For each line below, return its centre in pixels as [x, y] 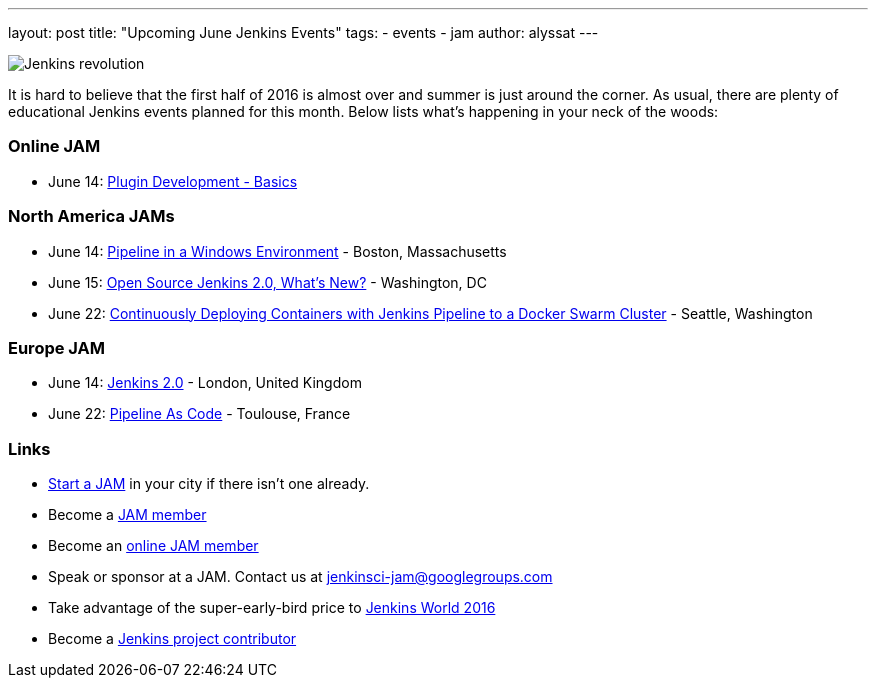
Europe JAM [57, 347]
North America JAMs [91, 216]
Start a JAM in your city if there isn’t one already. [209, 483]
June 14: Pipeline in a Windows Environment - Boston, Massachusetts [277, 251]
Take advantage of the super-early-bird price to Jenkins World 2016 [272, 607]
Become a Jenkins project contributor [172, 638]
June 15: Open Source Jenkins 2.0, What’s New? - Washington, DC [267, 282]
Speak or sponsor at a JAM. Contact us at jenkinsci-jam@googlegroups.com [300, 576]
